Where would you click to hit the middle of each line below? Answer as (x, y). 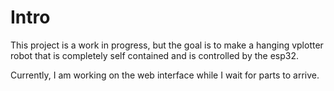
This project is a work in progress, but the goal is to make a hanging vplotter (167, 45)
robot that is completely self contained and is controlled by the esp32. (154, 55)
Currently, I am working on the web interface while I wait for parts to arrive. (165, 75)
